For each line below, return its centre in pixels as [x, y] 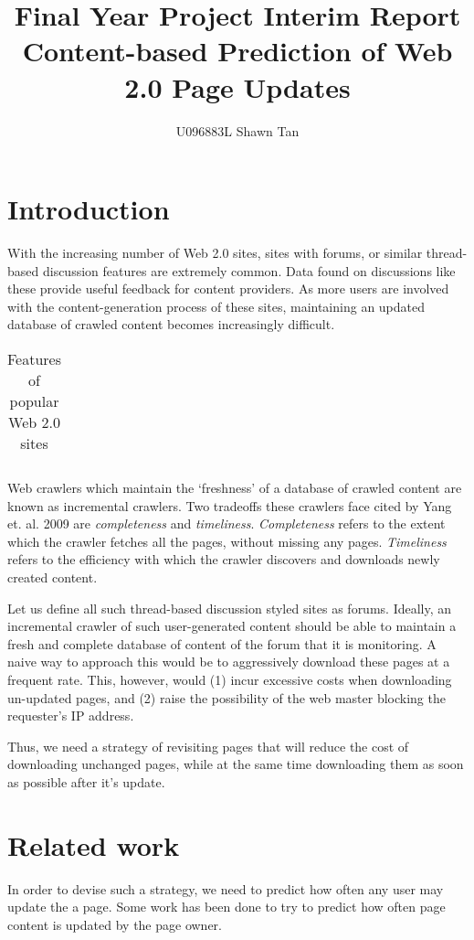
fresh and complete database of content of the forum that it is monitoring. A [222, 643]
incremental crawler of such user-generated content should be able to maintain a [232, 626]
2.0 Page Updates [237, 86]
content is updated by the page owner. [115, 924]
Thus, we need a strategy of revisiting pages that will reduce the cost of [208, 746]
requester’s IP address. [71, 716]
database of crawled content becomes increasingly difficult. [171, 324]
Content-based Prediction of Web [237, 51]
